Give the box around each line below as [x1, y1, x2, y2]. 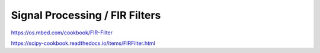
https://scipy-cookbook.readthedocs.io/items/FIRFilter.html [11, 40, 155, 47]
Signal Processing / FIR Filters [11, 9, 161, 22]
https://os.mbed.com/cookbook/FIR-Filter [11, 29, 113, 36]
